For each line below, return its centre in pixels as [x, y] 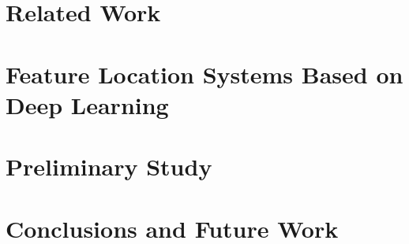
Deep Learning [87, 104]
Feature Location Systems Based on [204, 74]
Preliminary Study [109, 166]
